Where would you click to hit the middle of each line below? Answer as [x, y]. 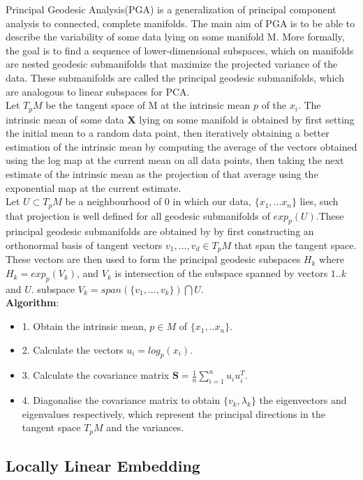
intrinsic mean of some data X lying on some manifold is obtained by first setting [180, 119]
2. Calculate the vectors [73, 349]
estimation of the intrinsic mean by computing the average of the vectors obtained [181, 146]
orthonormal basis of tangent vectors [84, 245]
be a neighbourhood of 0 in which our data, [158, 201]
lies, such [319, 201]
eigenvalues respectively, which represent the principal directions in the [173, 413]
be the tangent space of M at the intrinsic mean [148, 105]
